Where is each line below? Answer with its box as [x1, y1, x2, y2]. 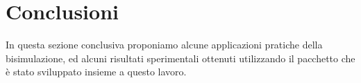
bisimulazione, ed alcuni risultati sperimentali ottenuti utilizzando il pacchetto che [6, 50, 355, 65]
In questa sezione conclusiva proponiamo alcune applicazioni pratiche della [6, 37, 323, 52]
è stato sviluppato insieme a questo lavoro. [6, 64, 187, 79]
